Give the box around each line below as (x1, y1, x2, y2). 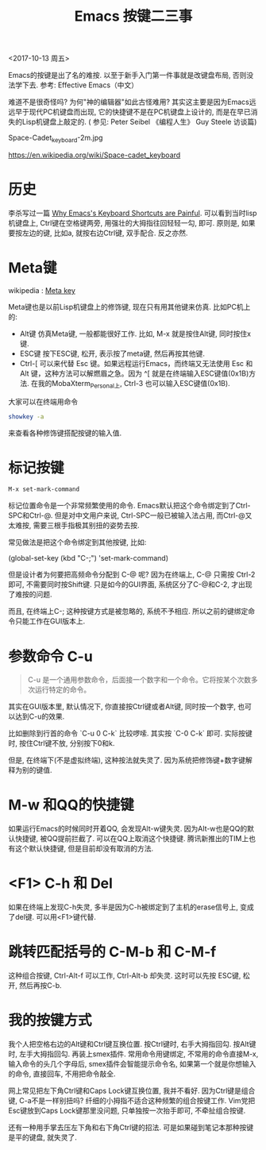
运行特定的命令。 (34, 685, 91, 695)
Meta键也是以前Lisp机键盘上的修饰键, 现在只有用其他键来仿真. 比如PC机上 (8, 302, 251, 311)
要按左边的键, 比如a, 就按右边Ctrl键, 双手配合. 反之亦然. (8, 228, 188, 237)
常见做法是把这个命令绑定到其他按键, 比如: (8, 538, 147, 547)
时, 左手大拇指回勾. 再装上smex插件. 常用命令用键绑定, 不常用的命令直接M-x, (8, 1049, 259, 1059)
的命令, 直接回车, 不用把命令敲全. (8, 1069, 116, 1079)
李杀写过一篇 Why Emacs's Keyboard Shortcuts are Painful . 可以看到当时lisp (8, 208, 257, 218)
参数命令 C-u (8, 647, 93, 666)
